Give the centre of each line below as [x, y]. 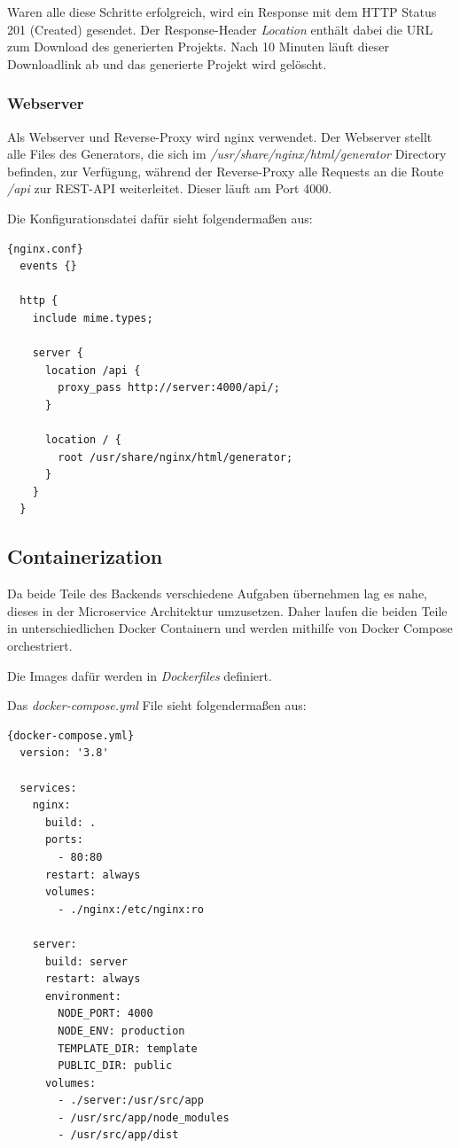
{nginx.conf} [45, 249]
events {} [48, 266]
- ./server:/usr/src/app [131, 1101]
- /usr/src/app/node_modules [144, 1117]
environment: [83, 996]
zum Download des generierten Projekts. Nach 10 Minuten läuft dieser [198, 47]
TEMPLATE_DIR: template [128, 1048]
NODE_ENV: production [121, 1031]
